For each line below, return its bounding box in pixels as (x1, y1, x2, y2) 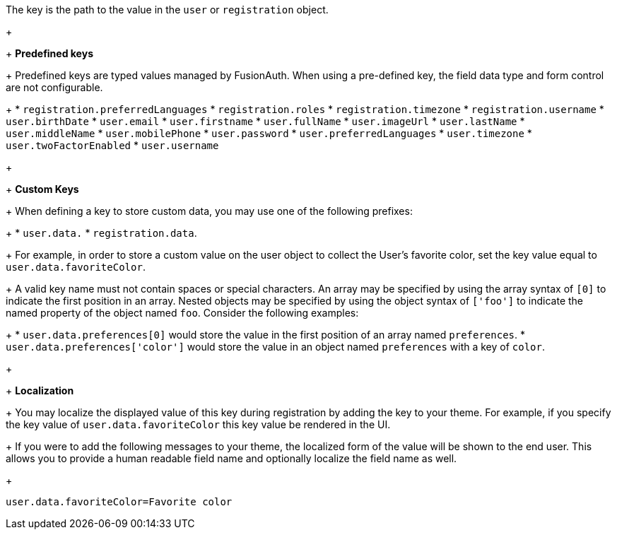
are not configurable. (6, 81, 103, 93)
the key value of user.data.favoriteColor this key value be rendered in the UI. (6, 418, 391, 430)
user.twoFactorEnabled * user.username (6, 139, 219, 151)
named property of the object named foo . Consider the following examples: (6, 307, 359, 319)
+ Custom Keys (6, 183, 79, 195)
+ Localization (6, 384, 74, 396)
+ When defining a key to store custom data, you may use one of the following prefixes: (6, 205, 413, 217)
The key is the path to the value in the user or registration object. (6, 4, 329, 16)
